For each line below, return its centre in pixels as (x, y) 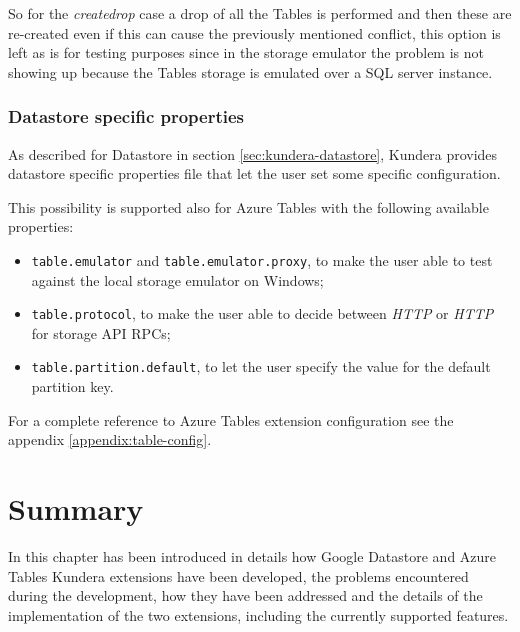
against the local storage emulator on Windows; (177, 279)
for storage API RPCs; (101, 332)
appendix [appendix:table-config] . (110, 439)
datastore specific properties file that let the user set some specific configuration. (254, 173)
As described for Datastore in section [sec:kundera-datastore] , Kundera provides (253, 153)
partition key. (72, 386)
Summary (76, 508)
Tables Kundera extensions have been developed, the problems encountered (238, 575)
